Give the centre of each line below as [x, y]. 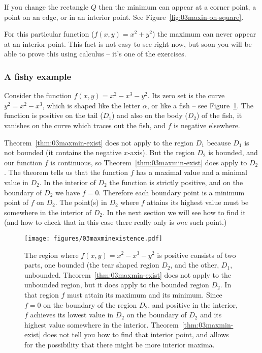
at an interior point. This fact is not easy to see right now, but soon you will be [128, 43]
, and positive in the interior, [193, 304]
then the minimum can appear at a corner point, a [177, 7]
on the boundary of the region [90, 304]
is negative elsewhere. [207, 125]
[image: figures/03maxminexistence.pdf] [94, 238]
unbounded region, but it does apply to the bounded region [117, 285]
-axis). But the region [161, 152]
